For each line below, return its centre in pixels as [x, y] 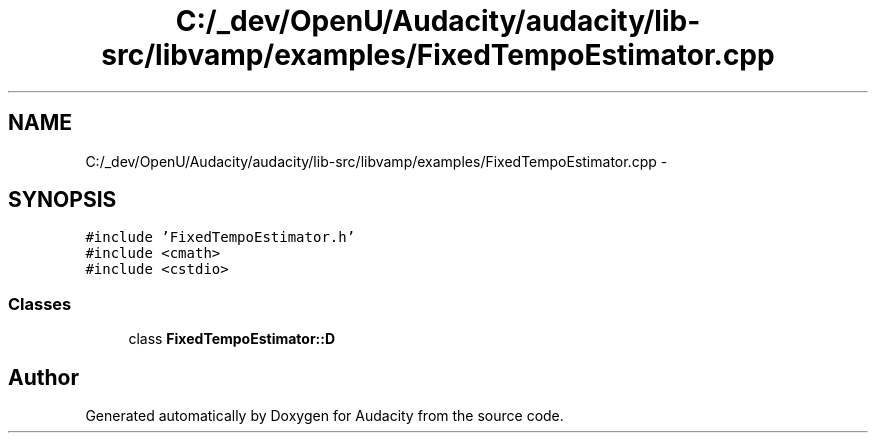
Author [43, 377]
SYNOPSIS [62, 200]
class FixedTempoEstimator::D [232, 339]
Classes [40, 303]
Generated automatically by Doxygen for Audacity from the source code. [324, 416]
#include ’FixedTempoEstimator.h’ [220, 237]
